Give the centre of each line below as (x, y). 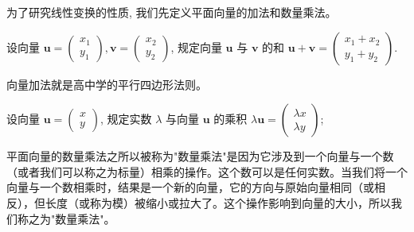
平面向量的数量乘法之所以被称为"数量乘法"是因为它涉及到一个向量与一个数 (200, 156)
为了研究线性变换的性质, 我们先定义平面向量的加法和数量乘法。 (172, 12)
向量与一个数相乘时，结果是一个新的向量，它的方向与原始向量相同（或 (190, 187)
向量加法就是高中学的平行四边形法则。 (107, 84)
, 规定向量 (196, 46)
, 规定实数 (126, 119)
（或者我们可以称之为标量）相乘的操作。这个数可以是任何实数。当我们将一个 (207, 171)
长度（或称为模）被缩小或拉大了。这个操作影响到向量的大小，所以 (218, 202)
